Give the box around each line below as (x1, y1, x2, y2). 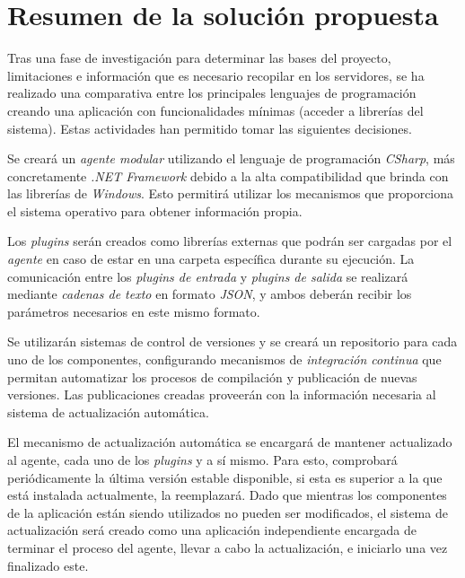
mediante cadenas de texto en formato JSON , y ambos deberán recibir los (7, 285, 412, 303)
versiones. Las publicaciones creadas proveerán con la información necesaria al (7, 385, 436, 404)
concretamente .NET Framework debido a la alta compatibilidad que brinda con (7, 166, 449, 185)
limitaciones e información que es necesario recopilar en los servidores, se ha (7, 66, 425, 84)
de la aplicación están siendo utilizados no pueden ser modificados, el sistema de (7, 503, 448, 521)
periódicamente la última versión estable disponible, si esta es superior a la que (7, 468, 443, 486)
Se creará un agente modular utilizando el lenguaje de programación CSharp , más (7, 149, 455, 168)
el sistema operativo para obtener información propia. (7, 201, 303, 220)
